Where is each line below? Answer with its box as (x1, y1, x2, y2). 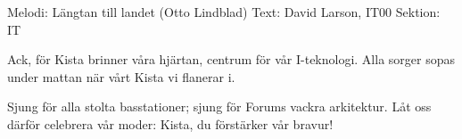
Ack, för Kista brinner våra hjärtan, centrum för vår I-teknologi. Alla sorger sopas (7, 50, 455, 69)
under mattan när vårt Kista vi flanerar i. (7, 67, 235, 86)
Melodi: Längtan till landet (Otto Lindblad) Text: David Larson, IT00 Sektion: (7, 3, 441, 20)
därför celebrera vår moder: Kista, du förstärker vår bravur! (7, 114, 334, 133)
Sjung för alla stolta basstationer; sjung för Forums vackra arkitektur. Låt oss (7, 97, 432, 116)
